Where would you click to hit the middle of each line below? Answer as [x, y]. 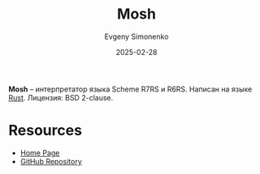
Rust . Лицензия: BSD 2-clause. [61, 97]
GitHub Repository [51, 161]
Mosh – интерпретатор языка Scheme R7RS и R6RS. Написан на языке [130, 89]
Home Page [40, 153]
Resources [45, 131]
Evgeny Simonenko [136, 36]
